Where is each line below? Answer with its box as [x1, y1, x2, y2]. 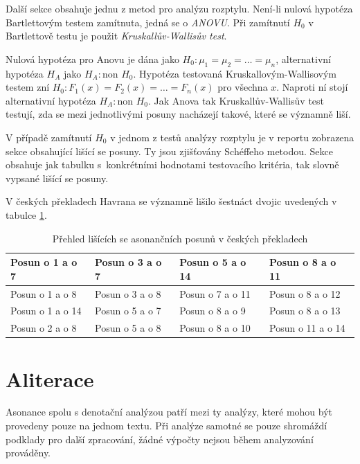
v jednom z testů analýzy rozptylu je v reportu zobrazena [110, 130, 354, 144]
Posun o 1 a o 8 [10, 286, 77, 301]
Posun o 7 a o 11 [179, 286, 251, 301]
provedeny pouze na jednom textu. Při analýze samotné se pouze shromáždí [6, 418, 327, 433]
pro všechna [217, 80, 268, 94]
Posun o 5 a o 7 [95, 303, 161, 318]
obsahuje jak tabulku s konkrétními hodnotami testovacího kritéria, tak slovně [6, 157, 339, 172]
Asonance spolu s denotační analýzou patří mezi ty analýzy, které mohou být [6, 404, 333, 419]
